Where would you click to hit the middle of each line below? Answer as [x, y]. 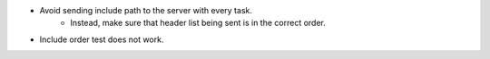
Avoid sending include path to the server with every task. [146, 10]
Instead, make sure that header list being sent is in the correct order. [198, 23]
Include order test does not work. [102, 39]
